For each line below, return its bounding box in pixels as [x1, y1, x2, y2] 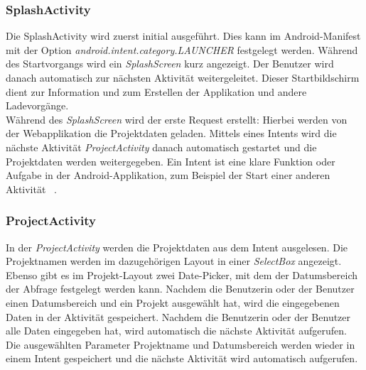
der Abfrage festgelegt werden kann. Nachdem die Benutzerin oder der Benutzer [6, 281, 355, 296]
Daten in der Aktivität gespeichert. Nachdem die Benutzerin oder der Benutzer [6, 309, 351, 324]
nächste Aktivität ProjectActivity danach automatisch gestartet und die [6, 139, 317, 154]
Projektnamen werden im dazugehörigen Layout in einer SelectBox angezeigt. [6, 254, 342, 268]
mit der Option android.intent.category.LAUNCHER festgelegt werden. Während [6, 42, 358, 57]
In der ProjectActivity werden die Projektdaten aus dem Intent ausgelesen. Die [6, 239, 348, 254]
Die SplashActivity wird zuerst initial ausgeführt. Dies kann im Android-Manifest [6, 28, 361, 43]
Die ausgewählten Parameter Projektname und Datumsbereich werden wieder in [6, 337, 355, 352]
